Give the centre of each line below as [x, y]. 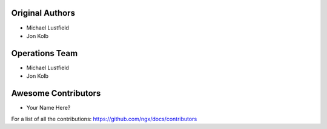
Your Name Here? [48, 108]
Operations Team [45, 53]
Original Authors [43, 13]
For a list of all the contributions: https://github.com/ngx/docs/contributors [104, 119]
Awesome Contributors [56, 93]
